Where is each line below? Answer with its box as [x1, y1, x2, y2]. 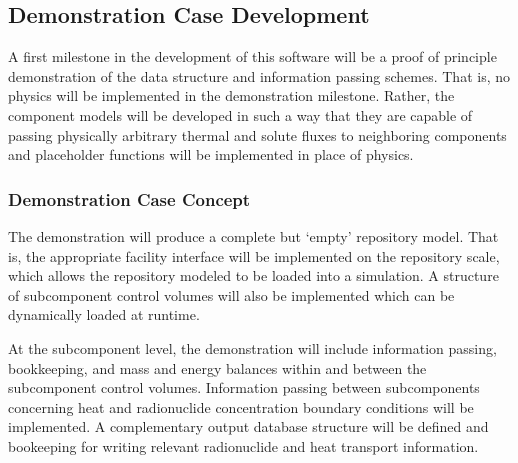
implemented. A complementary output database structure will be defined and [8, 416, 489, 437]
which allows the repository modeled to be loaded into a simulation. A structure [8, 265, 499, 286]
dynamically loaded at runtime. [8, 304, 200, 325]
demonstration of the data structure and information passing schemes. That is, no [8, 65, 510, 86]
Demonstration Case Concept [8, 186, 251, 211]
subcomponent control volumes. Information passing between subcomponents [8, 377, 480, 398]
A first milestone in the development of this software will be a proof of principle [8, 46, 497, 67]
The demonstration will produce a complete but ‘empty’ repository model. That [8, 225, 499, 246]
